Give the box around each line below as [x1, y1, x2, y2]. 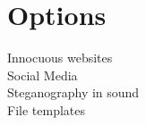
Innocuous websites [7, 48, 113, 67]
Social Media [7, 65, 78, 84]
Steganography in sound [7, 83, 140, 102]
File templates [7, 100, 85, 119]
